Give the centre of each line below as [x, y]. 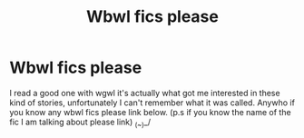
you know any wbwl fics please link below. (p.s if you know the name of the [151, 112]
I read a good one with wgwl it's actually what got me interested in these [145, 93]
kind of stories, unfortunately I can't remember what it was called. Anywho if [152, 103]
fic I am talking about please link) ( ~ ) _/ [80, 123]
